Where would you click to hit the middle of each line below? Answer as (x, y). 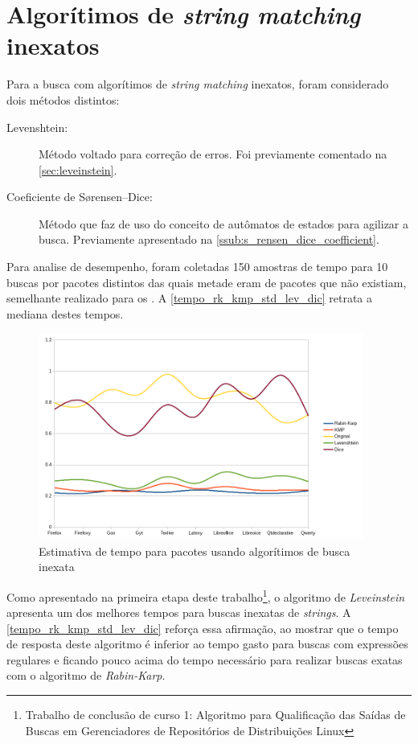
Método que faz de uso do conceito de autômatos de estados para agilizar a (224, 223)
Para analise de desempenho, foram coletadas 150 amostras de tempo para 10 (197, 267)
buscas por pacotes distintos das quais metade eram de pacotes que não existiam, (207, 282)
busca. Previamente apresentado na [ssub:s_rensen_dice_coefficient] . (209, 239)
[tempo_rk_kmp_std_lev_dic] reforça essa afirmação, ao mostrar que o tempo (203, 628)
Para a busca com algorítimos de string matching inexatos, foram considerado (198, 84)
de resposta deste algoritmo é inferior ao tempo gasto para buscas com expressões (207, 644)
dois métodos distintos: (63, 99)
